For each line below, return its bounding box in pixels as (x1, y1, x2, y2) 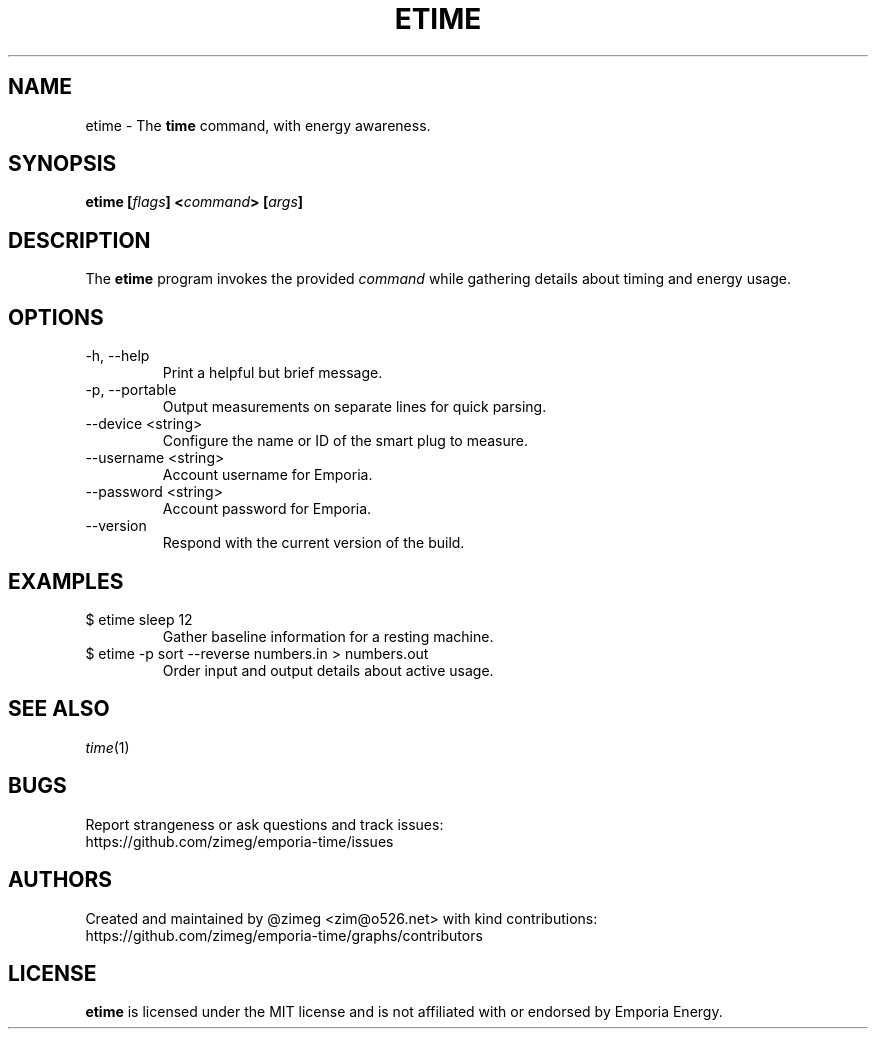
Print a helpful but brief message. (162, 364, 383, 382)
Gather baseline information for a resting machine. (162, 627, 494, 645)
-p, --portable (85, 381, 177, 399)
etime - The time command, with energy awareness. (85, 116, 431, 134)
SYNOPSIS (8, 151, 117, 177)
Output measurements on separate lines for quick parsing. (162, 398, 547, 416)
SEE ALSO (8, 696, 110, 722)
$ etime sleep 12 (85, 610, 193, 628)
